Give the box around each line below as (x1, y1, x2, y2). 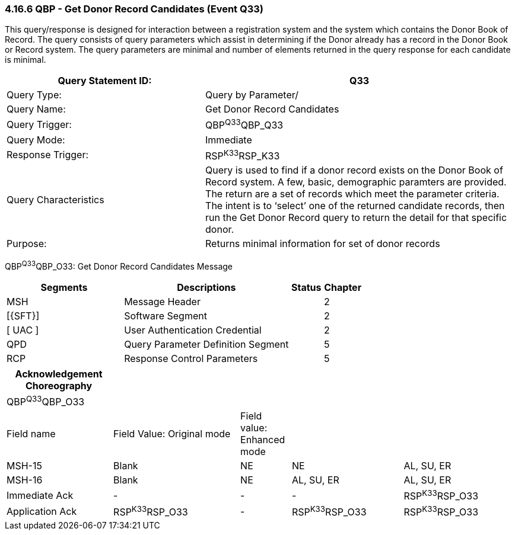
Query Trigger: (7, 118, 72, 131)
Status (291, 281, 322, 293)
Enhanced (240, 434, 285, 446)
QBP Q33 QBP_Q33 (205, 117, 284, 132)
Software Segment (124, 309, 207, 322)
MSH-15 (7, 460, 42, 472)
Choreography (25, 379, 93, 392)
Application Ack (7, 505, 77, 517)
